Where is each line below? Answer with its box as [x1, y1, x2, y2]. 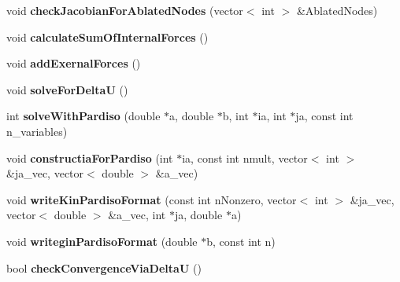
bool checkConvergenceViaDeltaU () [6, 259, 202, 276]
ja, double [174, 207, 223, 223]
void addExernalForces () [6, 55, 141, 71]
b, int [222, 108, 249, 124]
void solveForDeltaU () [6, 81, 128, 97]
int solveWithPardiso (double [6, 108, 161, 124]
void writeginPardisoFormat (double [6, 233, 198, 249]
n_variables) [6, 123, 68, 139]
